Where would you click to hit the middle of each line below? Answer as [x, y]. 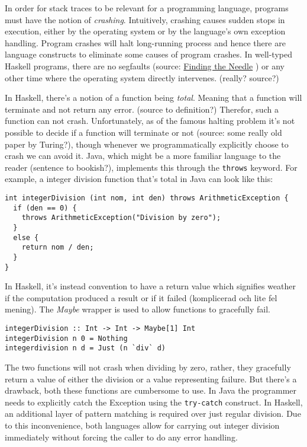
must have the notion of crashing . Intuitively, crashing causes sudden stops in [145, 19]
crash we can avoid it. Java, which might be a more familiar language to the [143, 156]
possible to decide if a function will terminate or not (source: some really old [143, 132]
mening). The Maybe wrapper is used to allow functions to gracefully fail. [138, 309]
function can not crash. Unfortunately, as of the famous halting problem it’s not [150, 121]
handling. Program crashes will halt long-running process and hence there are [145, 42]
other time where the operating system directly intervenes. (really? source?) [142, 77]
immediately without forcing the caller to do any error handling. [121, 437]
